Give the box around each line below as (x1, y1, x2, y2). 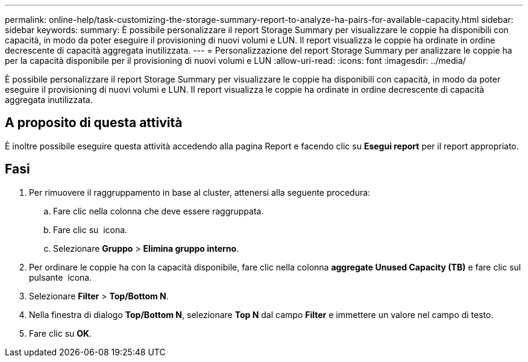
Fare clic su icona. (53, 224, 128, 235)
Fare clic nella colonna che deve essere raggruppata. (53, 205, 264, 216)
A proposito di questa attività (5, 115, 183, 131)
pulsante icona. (29, 272, 92, 282)
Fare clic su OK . (29, 328, 92, 339)
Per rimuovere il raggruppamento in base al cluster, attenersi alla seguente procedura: (29, 187, 371, 198)
